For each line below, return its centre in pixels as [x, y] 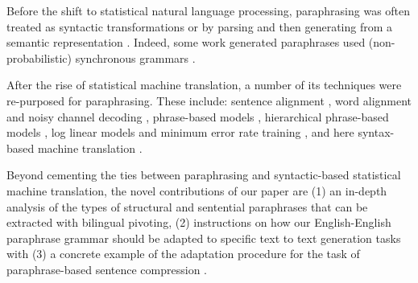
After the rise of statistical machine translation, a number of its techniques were [204, 85]
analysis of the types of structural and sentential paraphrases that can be [187, 206]
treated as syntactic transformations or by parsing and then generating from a [200, 26]
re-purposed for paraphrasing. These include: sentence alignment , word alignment [209, 100]
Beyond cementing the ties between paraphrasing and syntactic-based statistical [204, 175]
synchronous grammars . [135, 57]
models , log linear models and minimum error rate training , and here [180, 132]
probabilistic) [39, 57]
